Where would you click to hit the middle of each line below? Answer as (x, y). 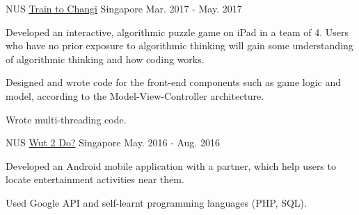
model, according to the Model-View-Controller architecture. (135, 95)
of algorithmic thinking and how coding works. (105, 59)
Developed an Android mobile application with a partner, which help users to (171, 165)
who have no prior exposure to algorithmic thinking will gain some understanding (179, 45)
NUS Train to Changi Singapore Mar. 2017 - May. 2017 (124, 8)
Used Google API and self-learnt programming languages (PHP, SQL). (156, 202)
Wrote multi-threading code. (66, 119)
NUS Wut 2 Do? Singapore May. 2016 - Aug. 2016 (113, 143)
